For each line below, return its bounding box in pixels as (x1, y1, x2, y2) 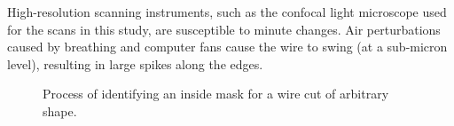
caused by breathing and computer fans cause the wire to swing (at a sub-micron (7, 37, 448, 56)
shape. (43, 101, 77, 120)
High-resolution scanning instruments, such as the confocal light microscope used (7, 3, 447, 20)
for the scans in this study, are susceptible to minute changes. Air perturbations (7, 20, 441, 38)
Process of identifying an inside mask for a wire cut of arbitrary (43, 84, 389, 103)
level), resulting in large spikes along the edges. (7, 54, 263, 73)
